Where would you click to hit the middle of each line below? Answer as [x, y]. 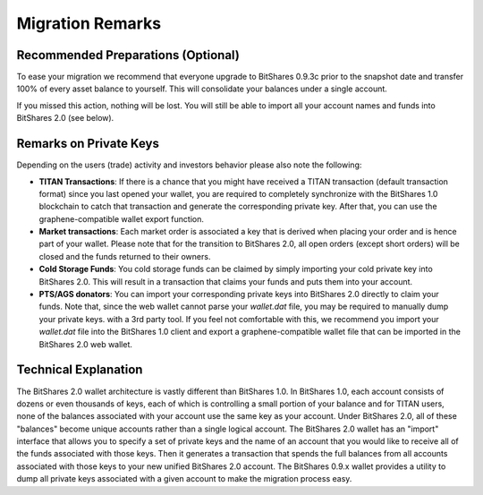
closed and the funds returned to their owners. [125, 256]
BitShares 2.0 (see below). [65, 118]
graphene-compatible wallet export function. [122, 218]
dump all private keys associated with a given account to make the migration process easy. [184, 479]
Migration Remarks [89, 23]
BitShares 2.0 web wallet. [86, 344]
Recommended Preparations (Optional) [128, 55]
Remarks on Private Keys [88, 144]
